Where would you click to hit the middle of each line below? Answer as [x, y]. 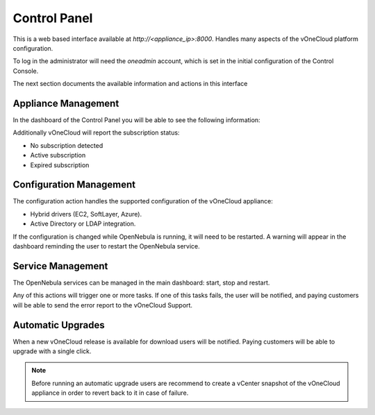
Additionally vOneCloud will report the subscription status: [96, 133]
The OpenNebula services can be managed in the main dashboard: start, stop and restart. [141, 282]
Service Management [60, 266]
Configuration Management [74, 185]
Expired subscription [60, 165]
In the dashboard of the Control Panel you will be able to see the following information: [136, 120]
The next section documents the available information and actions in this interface [130, 84]
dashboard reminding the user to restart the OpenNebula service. [107, 246]
